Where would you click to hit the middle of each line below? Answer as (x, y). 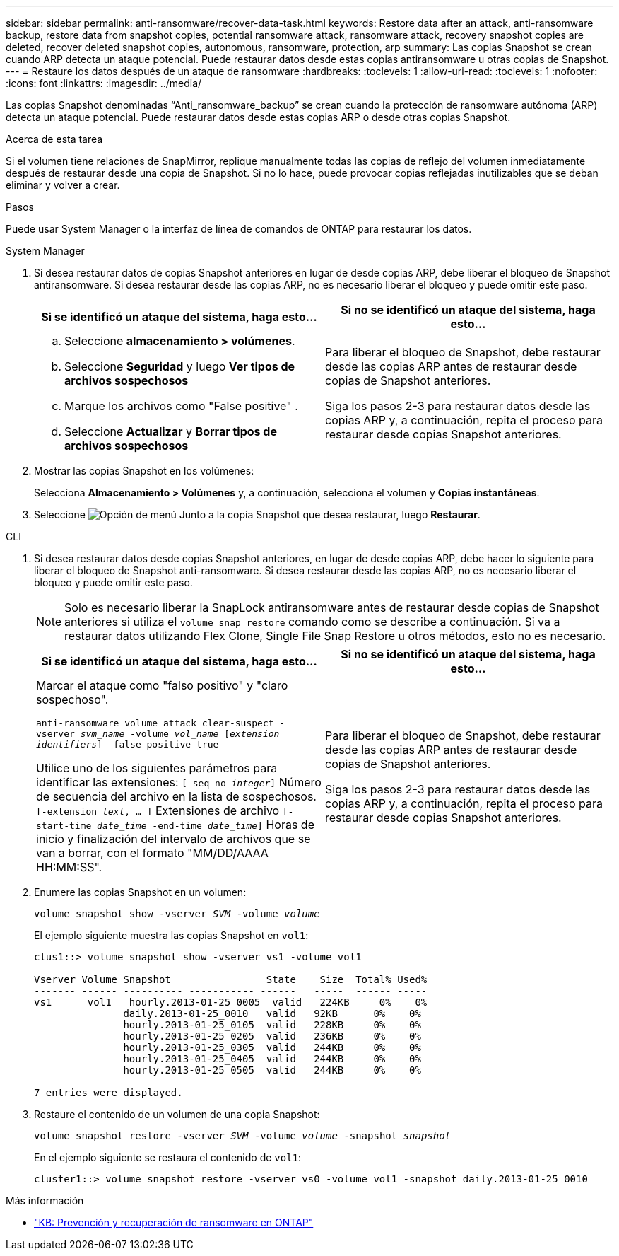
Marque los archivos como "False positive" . (181, 406)
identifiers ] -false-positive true (128, 744)
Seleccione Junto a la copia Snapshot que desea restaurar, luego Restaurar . (257, 514)
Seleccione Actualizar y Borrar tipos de (171, 431)
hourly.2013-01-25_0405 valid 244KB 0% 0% (272, 1059)
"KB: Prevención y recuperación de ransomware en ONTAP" (174, 1222)
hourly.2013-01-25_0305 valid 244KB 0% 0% (272, 1047)
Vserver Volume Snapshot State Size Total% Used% (231, 979)
